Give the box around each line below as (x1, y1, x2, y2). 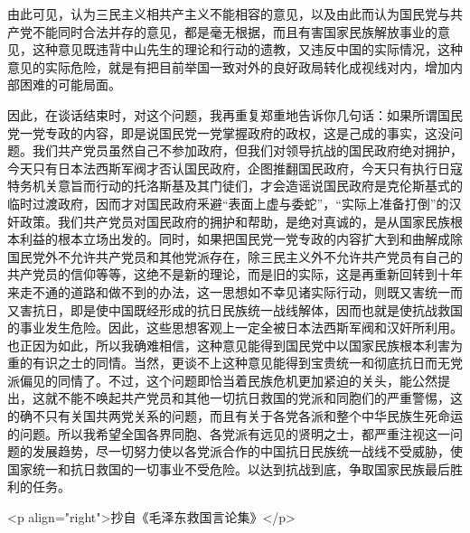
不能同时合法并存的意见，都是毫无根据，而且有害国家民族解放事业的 (32, 22, 437, 41)
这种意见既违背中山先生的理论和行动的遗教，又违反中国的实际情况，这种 (32, 40, 463, 59)
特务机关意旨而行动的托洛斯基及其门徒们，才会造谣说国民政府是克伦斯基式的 (7, 176, 463, 195)
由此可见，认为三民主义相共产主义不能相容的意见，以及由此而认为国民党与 (7, 5, 450, 23)
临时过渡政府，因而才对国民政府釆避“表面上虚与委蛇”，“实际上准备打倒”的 (7, 193, 449, 212)
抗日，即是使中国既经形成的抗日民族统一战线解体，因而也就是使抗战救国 (32, 300, 463, 319)
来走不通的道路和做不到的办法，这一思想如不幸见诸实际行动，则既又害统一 (7, 282, 450, 301)
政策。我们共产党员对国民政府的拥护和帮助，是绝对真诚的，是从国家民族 (19, 211, 450, 230)
